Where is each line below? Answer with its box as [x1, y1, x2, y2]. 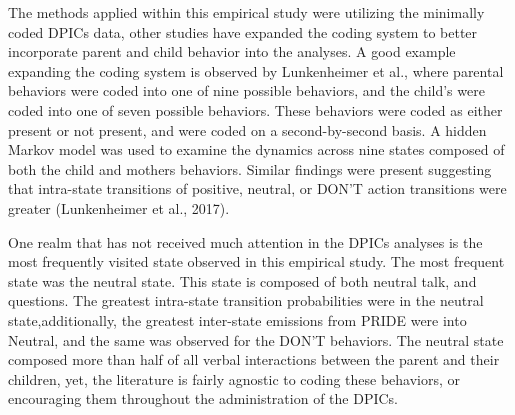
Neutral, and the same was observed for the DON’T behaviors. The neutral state [8, 329, 504, 350]
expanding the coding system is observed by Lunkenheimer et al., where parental [8, 60, 504, 81]
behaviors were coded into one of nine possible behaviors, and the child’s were [8, 80, 485, 101]
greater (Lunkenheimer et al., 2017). [8, 197, 230, 218]
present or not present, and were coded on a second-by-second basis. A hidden [8, 119, 487, 140]
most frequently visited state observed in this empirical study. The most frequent [8, 251, 505, 272]
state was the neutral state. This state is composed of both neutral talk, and [8, 270, 477, 291]
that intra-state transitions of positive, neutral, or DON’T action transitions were [8, 178, 507, 199]
